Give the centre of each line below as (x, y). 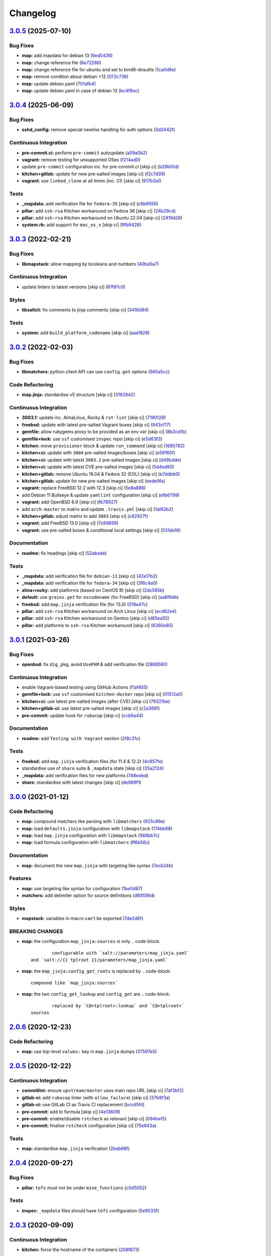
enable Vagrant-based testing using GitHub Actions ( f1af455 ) (85, 687)
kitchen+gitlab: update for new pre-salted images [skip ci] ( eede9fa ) (94, 481)
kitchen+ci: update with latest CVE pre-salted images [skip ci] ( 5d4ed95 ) (98, 467)
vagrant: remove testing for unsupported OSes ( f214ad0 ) (81, 160)
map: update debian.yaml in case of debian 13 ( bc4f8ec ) (81, 91)
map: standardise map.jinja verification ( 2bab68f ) (76, 1148)
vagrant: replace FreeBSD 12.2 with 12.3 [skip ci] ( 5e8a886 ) (84, 488)
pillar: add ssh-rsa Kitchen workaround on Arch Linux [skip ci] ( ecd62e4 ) (99, 611)
